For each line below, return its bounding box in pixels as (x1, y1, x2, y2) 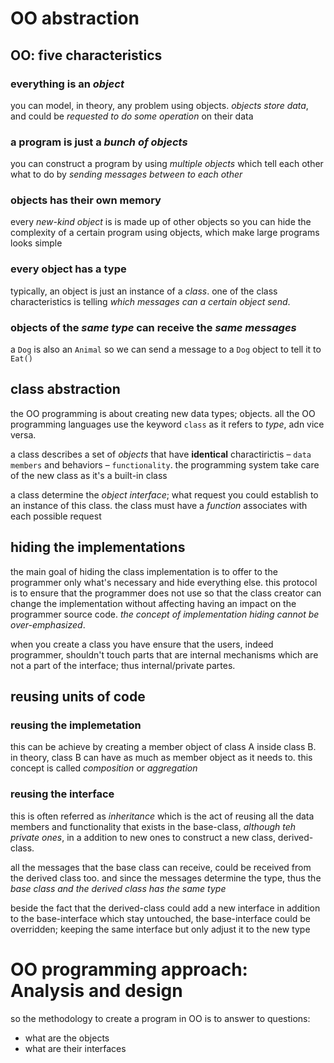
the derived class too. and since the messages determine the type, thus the (10, 872, 322, 884)
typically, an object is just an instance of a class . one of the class (10, 285, 278, 297)
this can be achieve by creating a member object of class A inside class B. (10, 741, 317, 753)
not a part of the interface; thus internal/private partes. (10, 659, 236, 671)
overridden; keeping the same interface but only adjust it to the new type (10, 923, 311, 935)
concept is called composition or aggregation (10, 762, 198, 774)
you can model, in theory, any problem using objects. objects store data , (10, 99, 309, 111)
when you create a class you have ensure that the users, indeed (10, 638, 274, 650)
